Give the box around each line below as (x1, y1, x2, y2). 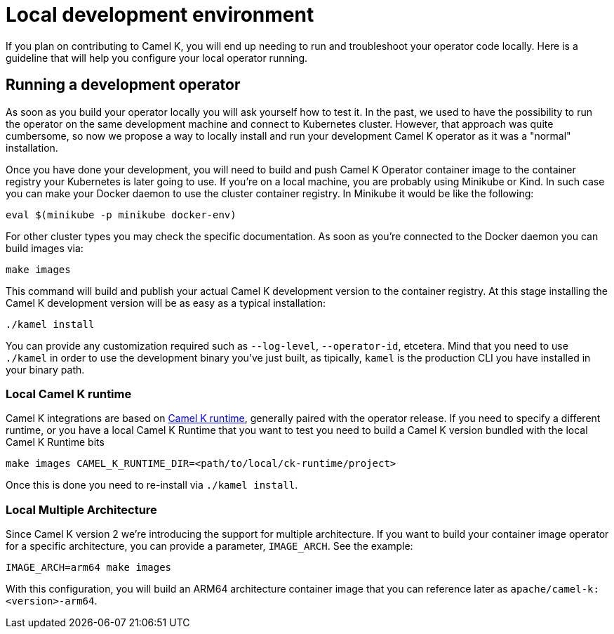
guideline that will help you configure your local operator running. (6, 51, 307, 64)
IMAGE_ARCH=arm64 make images (6, 562, 172, 574)
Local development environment (6, 3, 314, 27)
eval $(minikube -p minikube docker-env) (6, 209, 236, 220)
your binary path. (6, 363, 85, 376)
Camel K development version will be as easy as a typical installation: (6, 296, 326, 309)
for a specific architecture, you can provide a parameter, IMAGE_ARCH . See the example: (6, 540, 413, 553)
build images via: (6, 242, 84, 254)
